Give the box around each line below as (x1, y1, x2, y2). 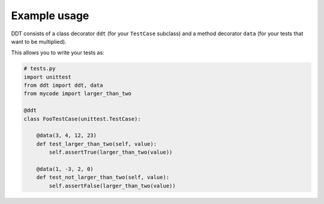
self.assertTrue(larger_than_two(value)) (49, 149, 173, 156)
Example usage (11, 9, 89, 22)
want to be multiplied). (11, 38, 67, 45)
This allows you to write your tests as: (11, 49, 104, 56)
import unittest (23, 74, 72, 80)
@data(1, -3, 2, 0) (36, 166, 94, 172)
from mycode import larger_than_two (23, 90, 132, 97)
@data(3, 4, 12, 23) (36, 132, 97, 139)
